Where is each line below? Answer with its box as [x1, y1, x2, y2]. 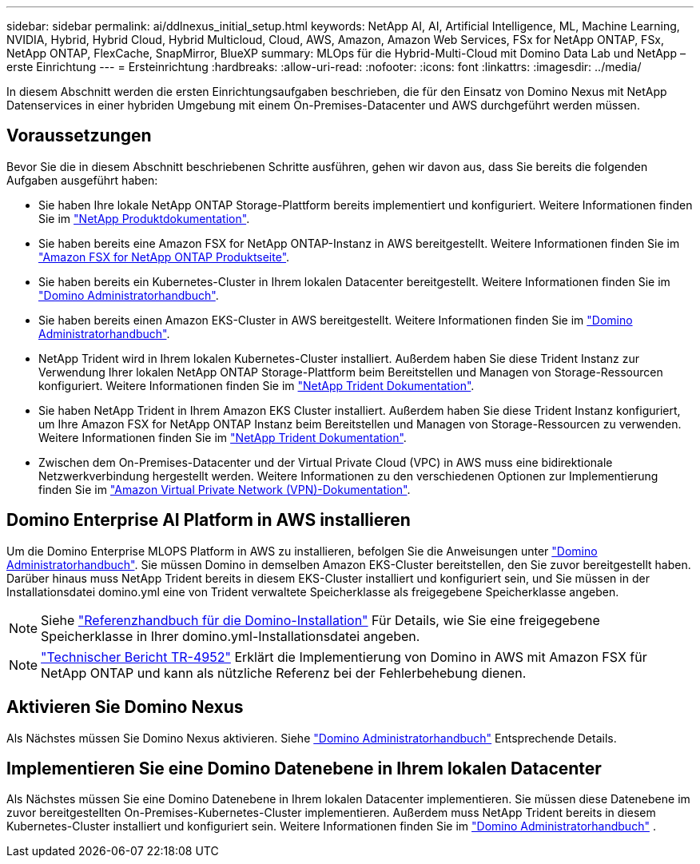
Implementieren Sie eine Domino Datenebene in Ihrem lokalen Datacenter [6, 758, 602, 778]
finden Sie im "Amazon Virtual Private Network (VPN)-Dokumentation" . [38, 482, 411, 496]
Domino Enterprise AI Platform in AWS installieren [6, 510, 411, 531]
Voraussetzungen [6, 125, 152, 146]
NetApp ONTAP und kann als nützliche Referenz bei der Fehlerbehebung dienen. [41, 664, 527, 681]
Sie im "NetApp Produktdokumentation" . [38, 211, 250, 225]
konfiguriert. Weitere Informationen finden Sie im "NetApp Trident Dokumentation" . [38, 378, 475, 392]
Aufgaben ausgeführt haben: [6, 173, 158, 187]
